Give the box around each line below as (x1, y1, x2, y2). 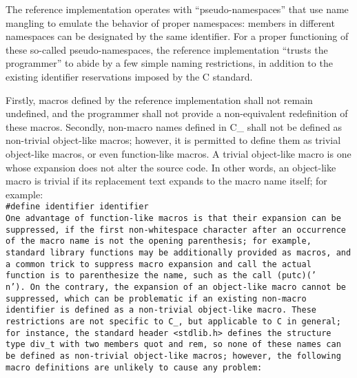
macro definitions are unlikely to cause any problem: (6, 362, 263, 372)
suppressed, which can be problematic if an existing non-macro (6, 293, 307, 304)
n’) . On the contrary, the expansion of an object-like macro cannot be (6, 282, 346, 292)
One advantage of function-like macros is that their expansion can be (6, 213, 341, 223)
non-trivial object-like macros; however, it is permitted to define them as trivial (6, 133, 341, 147)
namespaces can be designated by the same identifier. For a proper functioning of (6, 29, 349, 43)
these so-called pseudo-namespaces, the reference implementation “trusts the (6, 42, 328, 56)
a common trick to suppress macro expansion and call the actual (6, 259, 312, 269)
